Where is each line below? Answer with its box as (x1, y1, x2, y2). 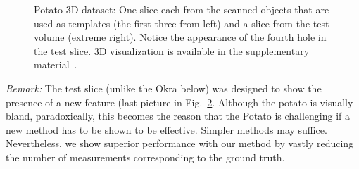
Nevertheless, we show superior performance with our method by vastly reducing (6, 136, 354, 151)
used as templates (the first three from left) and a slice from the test (34, 15, 329, 30)
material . (34, 57, 77, 72)
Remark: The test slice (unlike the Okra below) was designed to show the (6, 80, 322, 95)
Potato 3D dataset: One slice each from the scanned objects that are (34, 2, 329, 16)
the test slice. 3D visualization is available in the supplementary (34, 43, 310, 58)
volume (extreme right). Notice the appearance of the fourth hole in (34, 30, 327, 44)
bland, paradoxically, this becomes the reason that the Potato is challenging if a (6, 108, 351, 123)
